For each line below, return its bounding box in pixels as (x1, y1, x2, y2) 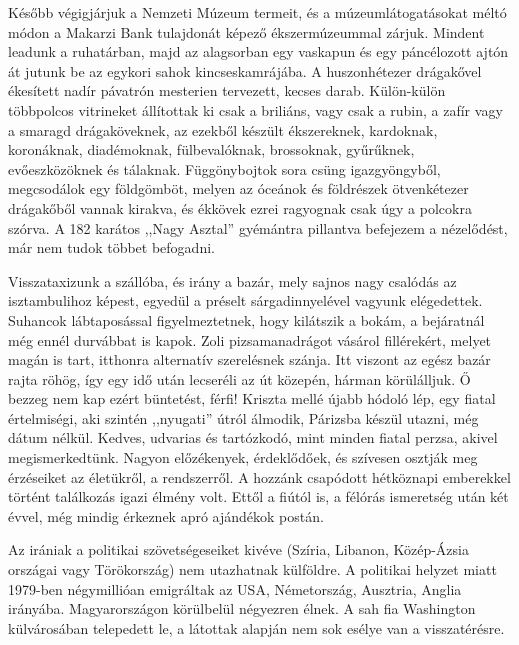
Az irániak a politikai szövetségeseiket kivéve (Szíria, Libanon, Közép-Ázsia (8, 539, 469, 560)
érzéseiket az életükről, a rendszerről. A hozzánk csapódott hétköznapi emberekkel (8, 466, 511, 487)
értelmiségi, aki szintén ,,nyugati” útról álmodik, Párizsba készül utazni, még (8, 407, 479, 428)
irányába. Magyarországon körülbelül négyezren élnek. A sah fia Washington (8, 598, 476, 619)
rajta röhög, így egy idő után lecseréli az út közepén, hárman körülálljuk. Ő (8, 368, 471, 389)
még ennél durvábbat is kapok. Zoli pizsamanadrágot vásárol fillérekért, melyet (8, 329, 492, 350)
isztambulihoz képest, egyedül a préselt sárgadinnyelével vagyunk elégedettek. (8, 290, 483, 311)
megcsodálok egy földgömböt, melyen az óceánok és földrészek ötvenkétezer (8, 178, 469, 199)
